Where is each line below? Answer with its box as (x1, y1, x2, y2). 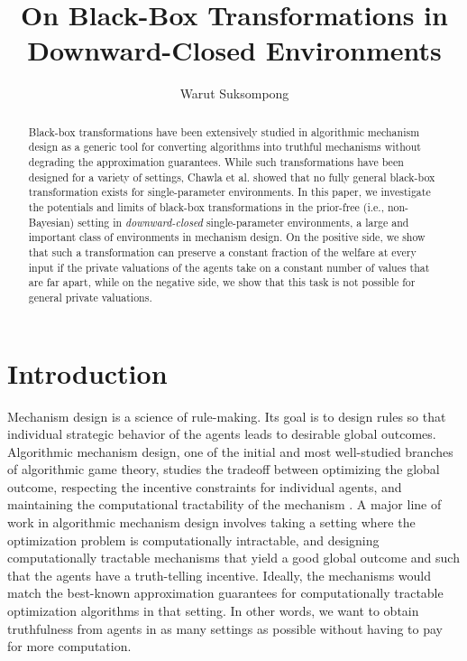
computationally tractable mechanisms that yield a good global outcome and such (7, 548, 460, 567)
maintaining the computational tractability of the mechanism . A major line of (7, 495, 442, 514)
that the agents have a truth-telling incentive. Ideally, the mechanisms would (7, 565, 432, 584)
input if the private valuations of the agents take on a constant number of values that (28, 259, 430, 275)
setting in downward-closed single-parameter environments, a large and (78, 214, 409, 229)
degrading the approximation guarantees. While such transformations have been (28, 154, 404, 170)
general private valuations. (28, 289, 152, 304)
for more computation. (7, 637, 132, 656)
